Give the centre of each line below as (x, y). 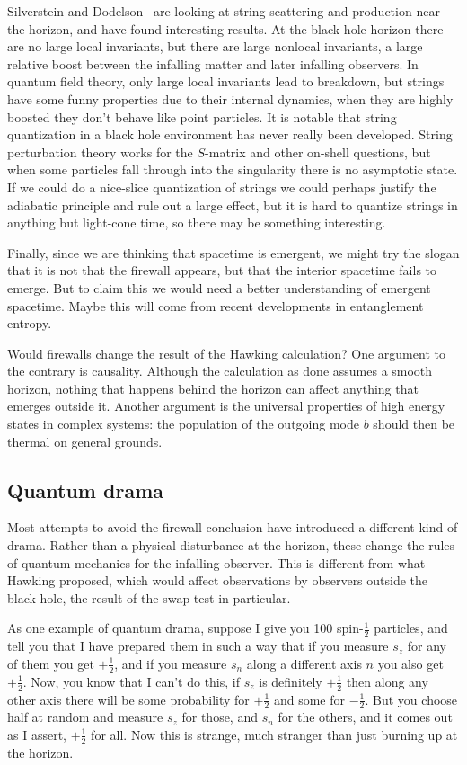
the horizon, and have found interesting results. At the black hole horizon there (225, 28)
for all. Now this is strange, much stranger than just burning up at (274, 734)
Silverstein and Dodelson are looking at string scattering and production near (224, 11)
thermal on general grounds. (85, 441)
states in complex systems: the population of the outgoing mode (183, 424)
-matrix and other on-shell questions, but (318, 151)
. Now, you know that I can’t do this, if (132, 681)
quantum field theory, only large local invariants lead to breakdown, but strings (226, 81)
